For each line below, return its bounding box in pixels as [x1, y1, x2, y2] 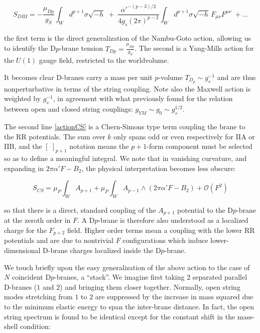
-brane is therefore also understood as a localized [98, 215, 248, 225]
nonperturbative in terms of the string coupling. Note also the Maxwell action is [4, 83, 251, 94]
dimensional [4, 245, 41, 256]
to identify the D [4, 43, 56, 53]
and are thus [217, 71, 256, 82]
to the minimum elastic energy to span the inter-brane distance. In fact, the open [4, 301, 254, 312]
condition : [20, 321, 51, 331]
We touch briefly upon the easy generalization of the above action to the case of [4, 262, 250, 272]
